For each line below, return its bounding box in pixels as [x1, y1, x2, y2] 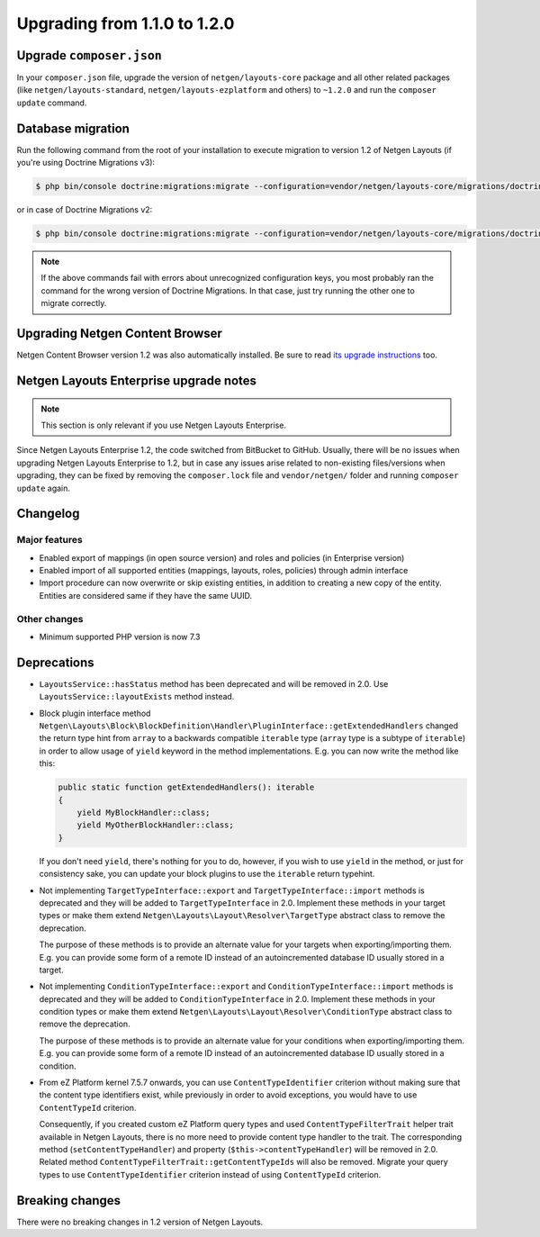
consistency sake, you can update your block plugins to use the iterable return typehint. [39, 869, 375, 880]
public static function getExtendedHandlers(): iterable [58, 782, 315, 792]
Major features [16, 534, 83, 546]
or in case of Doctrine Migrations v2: [16, 204, 153, 215]
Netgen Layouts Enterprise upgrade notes [16, 373, 256, 388]
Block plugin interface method [39, 708, 151, 718]
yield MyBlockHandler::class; [76, 808, 211, 817]
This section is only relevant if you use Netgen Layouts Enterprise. [40, 420, 287, 430]
